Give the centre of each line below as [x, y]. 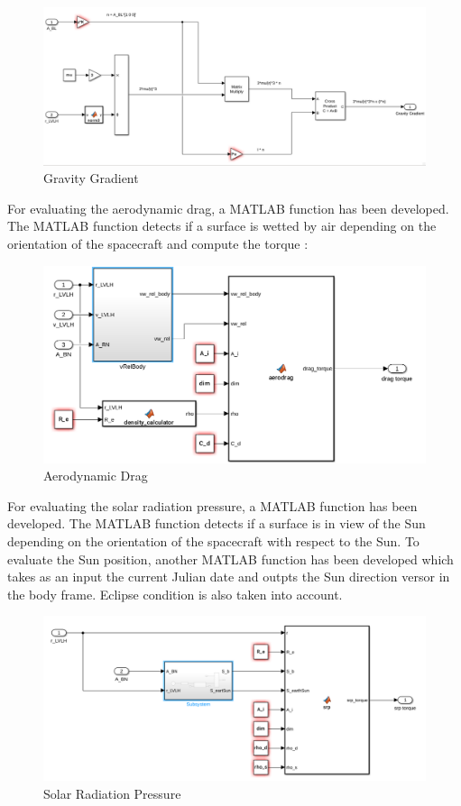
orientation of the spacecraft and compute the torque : [158, 243]
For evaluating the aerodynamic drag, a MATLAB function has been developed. [228, 208]
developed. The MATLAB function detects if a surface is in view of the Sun [217, 523]
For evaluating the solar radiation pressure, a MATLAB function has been [212, 505]
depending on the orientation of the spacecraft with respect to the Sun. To [213, 540]
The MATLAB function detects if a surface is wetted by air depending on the [222, 226]
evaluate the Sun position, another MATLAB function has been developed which [230, 559]
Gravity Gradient [91, 178]
